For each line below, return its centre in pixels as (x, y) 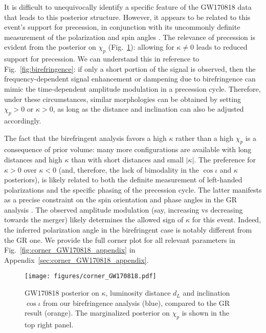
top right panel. (49, 325)
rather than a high (204, 138)
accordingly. (23, 120)
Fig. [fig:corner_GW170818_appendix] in (70, 250)
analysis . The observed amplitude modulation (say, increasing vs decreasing (124, 209)
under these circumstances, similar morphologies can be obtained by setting (123, 99)
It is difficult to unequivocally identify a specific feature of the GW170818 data (128, 7)
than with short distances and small (127, 159)
